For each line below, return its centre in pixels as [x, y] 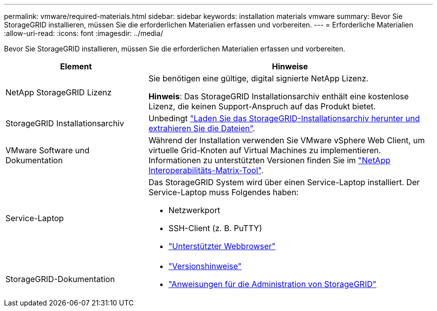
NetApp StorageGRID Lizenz [59, 92]
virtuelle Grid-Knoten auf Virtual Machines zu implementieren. [265, 150]
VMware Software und [48, 150]
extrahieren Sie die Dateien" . [202, 128]
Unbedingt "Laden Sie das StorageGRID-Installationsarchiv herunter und [284, 118]
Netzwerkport [194, 210]
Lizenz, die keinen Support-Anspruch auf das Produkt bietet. [262, 106]
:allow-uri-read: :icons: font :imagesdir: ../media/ [84, 33]
